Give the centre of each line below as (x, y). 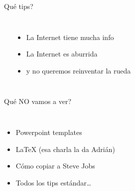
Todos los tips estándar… (54, 182)
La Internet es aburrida (62, 54)
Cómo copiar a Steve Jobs (55, 166)
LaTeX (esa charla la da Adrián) (65, 149)
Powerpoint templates (49, 132)
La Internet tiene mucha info (70, 37)
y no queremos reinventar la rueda (78, 70)
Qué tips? (19, 6)
